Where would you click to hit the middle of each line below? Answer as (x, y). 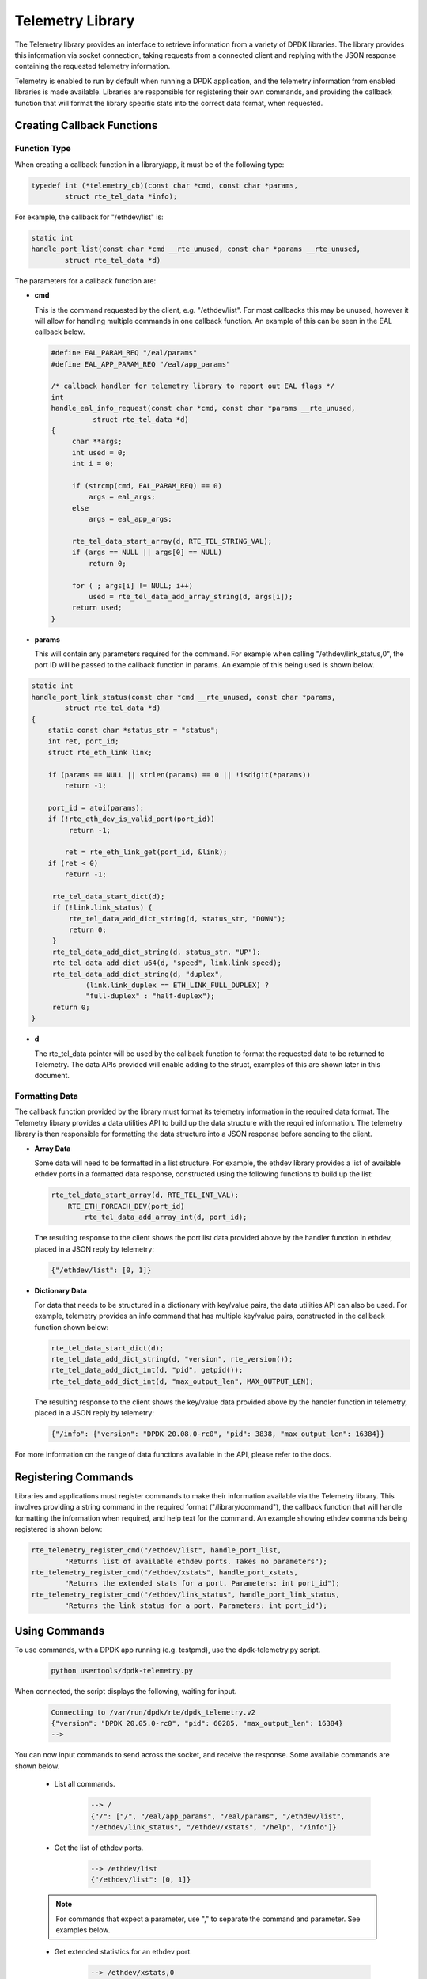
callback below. (60, 332)
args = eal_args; (122, 497)
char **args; (97, 442)
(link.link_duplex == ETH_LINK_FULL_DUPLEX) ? (178, 985)
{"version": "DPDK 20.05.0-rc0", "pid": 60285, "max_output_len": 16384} (197, 1723)
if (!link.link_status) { (102, 908)
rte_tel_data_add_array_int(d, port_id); (166, 1217)
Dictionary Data (60, 1290)
